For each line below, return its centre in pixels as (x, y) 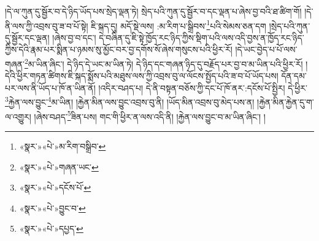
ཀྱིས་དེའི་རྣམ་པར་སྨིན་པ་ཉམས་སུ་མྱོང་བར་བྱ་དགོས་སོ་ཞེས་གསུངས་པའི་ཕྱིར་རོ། (119, 49)
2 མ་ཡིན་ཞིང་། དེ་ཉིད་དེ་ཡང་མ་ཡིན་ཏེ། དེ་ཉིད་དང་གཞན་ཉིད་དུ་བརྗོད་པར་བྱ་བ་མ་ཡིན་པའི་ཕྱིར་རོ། (163, 63)
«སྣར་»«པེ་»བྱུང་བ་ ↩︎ (52, 208)
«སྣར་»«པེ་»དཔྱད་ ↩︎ (51, 228)
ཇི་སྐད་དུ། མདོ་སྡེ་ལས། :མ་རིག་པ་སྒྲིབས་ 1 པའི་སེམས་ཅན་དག (179, 25)
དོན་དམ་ (294, 76)
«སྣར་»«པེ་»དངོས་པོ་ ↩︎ (55, 187)
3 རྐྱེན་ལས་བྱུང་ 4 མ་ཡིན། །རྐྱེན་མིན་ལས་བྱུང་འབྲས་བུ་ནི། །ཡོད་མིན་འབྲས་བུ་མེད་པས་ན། (130, 101)
